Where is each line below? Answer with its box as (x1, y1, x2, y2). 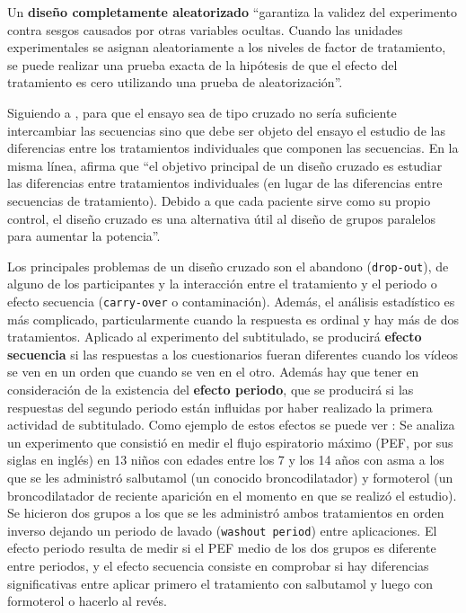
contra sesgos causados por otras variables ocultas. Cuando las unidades (7, 20, 403, 39)
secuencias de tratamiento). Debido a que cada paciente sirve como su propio (7, 191, 431, 209)
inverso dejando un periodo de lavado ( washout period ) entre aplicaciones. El (7, 520, 437, 539)
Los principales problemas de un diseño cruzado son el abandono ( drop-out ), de (7, 256, 449, 275)
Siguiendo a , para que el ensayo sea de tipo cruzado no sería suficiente (7, 102, 397, 121)
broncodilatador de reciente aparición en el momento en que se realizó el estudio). (7, 485, 457, 504)
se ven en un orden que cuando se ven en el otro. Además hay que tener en (7, 362, 419, 381)
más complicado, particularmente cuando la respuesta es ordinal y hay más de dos (7, 309, 460, 328)
